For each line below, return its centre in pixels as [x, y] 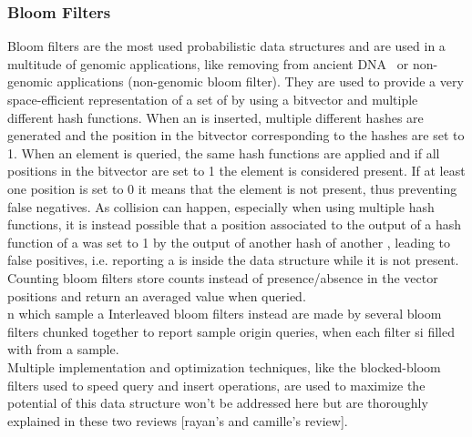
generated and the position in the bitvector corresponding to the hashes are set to [236, 135]
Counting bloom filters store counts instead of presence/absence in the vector [223, 277]
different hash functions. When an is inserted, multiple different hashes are [215, 117]
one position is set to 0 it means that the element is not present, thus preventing [232, 188]
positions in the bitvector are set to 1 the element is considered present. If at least [236, 171]
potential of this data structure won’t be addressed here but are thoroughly [218, 403]
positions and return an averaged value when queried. [157, 295]
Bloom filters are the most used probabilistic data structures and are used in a [226, 46]
